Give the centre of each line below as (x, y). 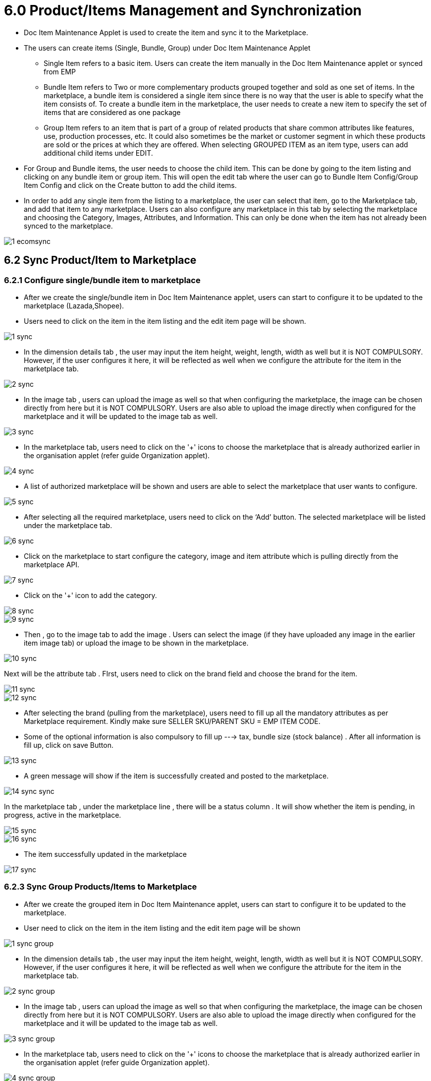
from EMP (60, 71)
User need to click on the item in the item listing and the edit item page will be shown (162, 928)
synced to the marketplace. (68, 226)
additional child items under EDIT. (98, 153)
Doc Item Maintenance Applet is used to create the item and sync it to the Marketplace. (166, 32)
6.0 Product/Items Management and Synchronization (183, 10)
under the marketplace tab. (68, 525)
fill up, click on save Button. (69, 745)
